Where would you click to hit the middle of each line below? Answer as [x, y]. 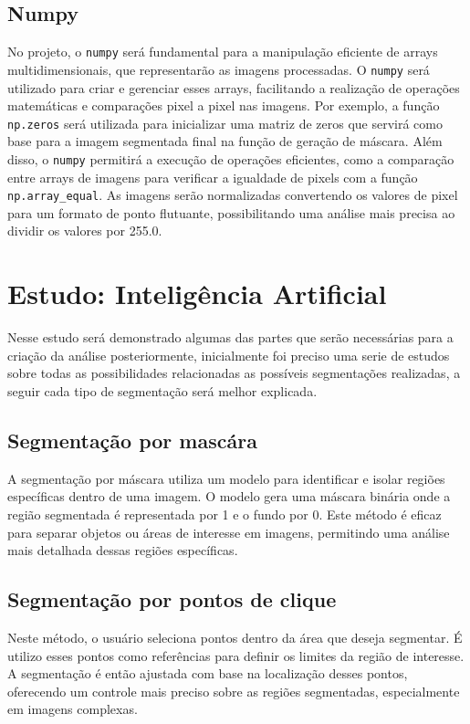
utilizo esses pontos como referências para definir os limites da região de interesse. [236, 655]
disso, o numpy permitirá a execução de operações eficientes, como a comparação [231, 158]
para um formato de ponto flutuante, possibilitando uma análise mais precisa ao [231, 212]
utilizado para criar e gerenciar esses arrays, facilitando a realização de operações [234, 87]
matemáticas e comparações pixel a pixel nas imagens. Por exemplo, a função [224, 105]
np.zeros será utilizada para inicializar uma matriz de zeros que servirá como [225, 123]
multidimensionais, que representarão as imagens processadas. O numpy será [219, 69]
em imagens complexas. [73, 709]
